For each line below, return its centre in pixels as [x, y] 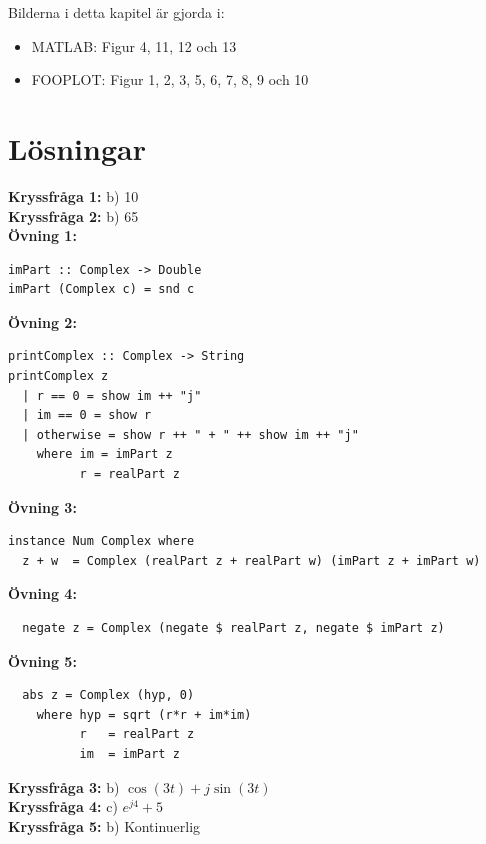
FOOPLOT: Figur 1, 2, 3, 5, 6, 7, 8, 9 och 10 [170, 79]
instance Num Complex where [101, 541]
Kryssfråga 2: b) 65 [73, 215]
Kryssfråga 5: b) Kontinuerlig [104, 825]
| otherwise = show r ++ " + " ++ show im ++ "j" [190, 434]
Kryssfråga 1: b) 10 [73, 195]
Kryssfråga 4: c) [63, 806]
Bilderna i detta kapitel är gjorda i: [116, 12]
